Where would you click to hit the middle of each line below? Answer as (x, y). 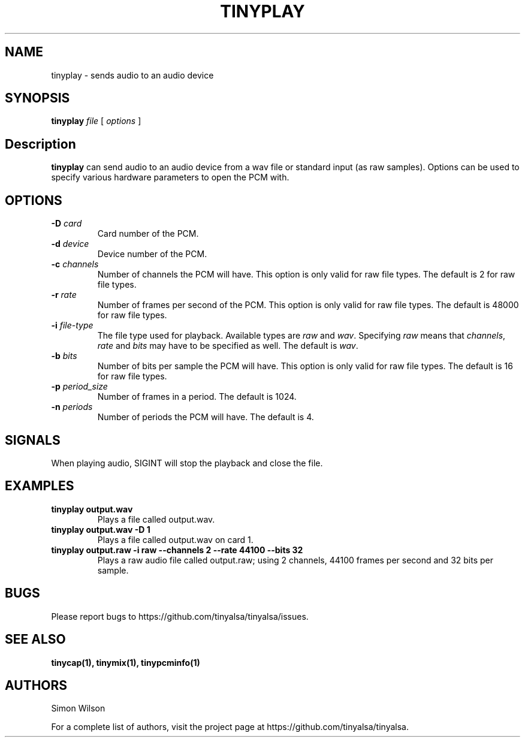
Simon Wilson (78, 708)
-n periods (72, 407)
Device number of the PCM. (152, 254)
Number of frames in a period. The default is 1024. (197, 397)
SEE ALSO (35, 640)
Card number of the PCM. (148, 234)
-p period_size (79, 387)
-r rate (64, 295)
